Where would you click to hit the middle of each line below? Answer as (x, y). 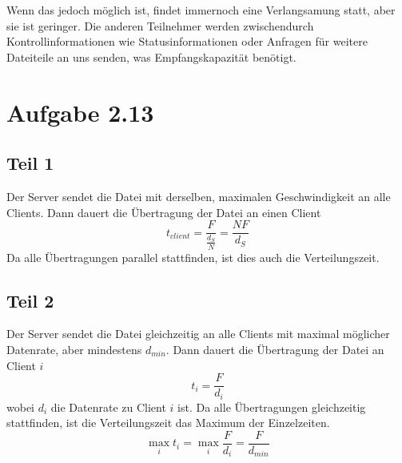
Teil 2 (30, 300)
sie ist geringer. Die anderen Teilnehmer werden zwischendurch (160, 25)
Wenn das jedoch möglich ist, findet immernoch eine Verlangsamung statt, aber (201, 10)
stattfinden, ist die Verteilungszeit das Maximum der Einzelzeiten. (168, 423)
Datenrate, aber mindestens (74, 349)
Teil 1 (30, 163)
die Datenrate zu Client (108, 407)
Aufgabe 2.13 (80, 112)
